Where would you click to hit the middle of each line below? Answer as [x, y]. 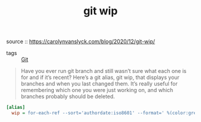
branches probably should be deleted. [68, 96]
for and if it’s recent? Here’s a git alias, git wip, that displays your [100, 77]
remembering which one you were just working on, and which [97, 90]
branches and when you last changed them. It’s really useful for [99, 84]
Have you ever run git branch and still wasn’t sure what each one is [103, 71]
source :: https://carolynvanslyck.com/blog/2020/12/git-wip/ [81, 42]
